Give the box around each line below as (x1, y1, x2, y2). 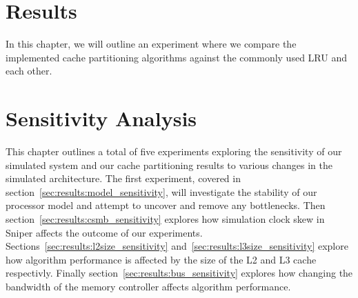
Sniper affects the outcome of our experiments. (6, 225, 203, 239)
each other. (6, 63, 52, 78)
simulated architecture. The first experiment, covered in (6, 171, 241, 186)
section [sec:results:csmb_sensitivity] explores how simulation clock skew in (6, 212, 325, 226)
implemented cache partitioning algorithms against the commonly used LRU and (6, 50, 347, 64)
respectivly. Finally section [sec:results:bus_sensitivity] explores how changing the (6, 266, 353, 280)
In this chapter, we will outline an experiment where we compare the (6, 37, 297, 51)
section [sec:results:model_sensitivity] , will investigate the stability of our (6, 184, 317, 199)
